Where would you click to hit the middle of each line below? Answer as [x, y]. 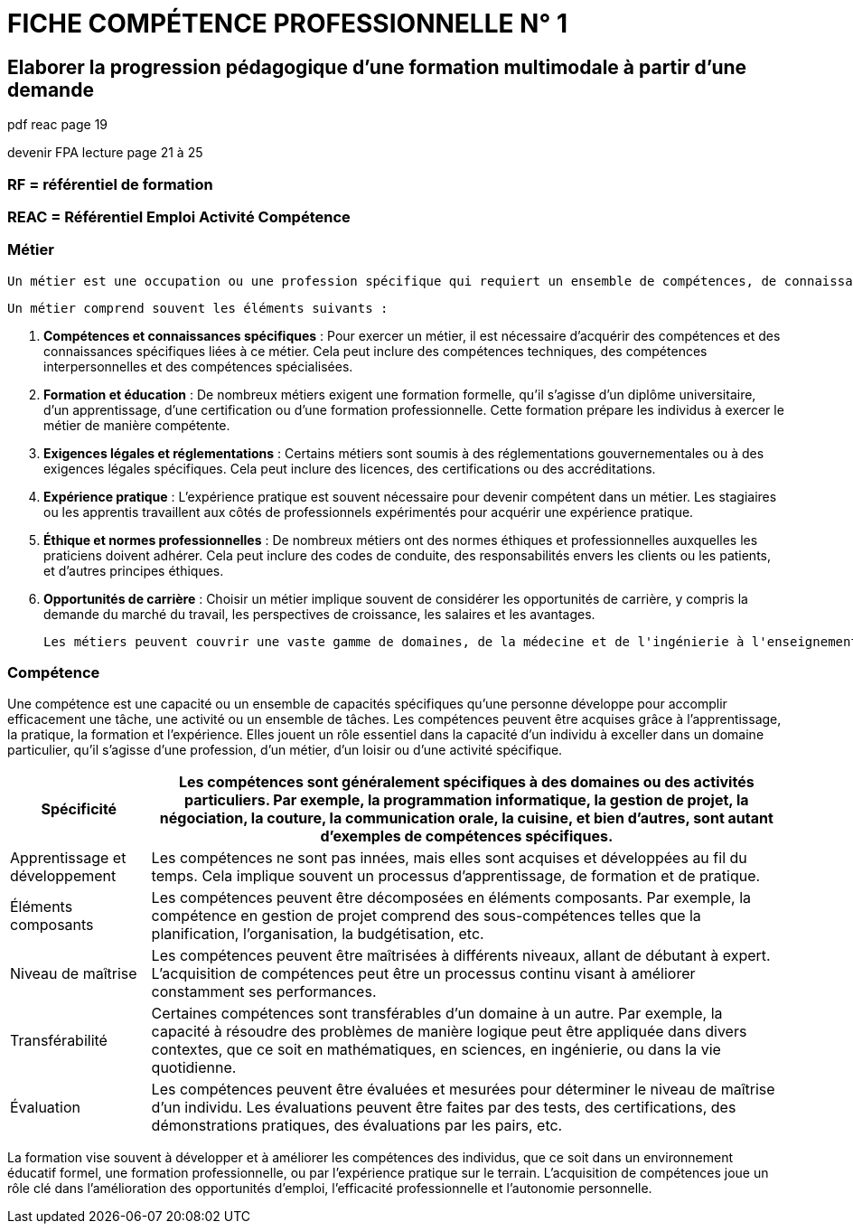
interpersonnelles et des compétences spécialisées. [198, 366]
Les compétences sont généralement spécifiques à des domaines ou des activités [466, 782]
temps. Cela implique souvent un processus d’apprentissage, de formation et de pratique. [456, 876]
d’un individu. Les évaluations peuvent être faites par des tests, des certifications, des [444, 1108]
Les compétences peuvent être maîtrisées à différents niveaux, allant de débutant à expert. [461, 956]
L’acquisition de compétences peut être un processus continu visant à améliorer [423, 974]
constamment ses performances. [264, 992]
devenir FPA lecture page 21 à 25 [105, 153]
